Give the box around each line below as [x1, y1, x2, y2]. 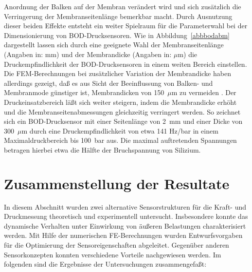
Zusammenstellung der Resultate [4, 173, 230, 193]
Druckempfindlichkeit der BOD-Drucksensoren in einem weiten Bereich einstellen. [4, 58, 247, 69]
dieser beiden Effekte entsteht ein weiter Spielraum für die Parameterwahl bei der [4, 20, 248, 31]
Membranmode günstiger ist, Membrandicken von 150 [4, 87, 164, 97]
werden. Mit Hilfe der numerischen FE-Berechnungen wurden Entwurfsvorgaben [4, 230, 243, 240]
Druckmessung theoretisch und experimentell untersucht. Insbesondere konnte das [4, 211, 248, 221]
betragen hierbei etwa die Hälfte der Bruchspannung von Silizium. [4, 144, 201, 155]
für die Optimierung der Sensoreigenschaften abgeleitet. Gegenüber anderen [4, 240, 229, 250]
